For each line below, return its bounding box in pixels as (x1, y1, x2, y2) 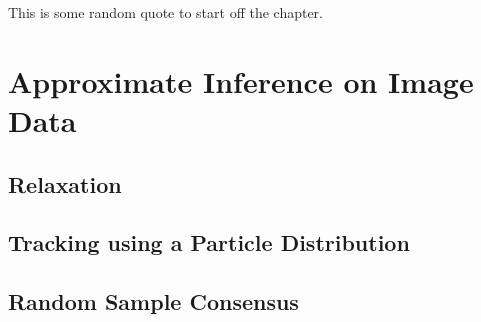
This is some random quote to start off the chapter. (8, 2, 323, 22)
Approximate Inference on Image (8, 60, 474, 101)
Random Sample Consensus (8, 286, 299, 317)
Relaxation (8, 168, 122, 199)
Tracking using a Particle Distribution (8, 227, 410, 258)
